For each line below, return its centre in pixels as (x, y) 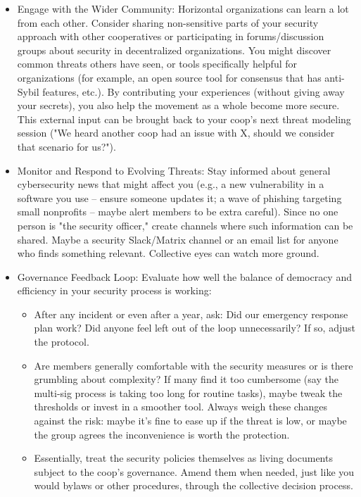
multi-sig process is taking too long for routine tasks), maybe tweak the (188, 392)
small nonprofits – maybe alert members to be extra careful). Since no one (178, 212)
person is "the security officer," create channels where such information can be (185, 225)
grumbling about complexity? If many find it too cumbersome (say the (186, 379)
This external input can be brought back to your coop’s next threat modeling (184, 119)
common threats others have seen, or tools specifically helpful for (157, 64)
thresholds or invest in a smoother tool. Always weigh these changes (180, 407)
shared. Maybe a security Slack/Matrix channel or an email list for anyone (178, 239)
